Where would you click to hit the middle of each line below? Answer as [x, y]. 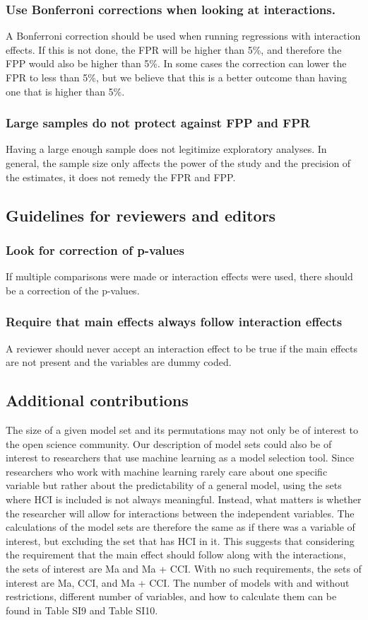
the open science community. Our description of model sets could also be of [169, 443]
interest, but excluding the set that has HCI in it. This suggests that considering [180, 540]
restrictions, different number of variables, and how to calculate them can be [171, 596]
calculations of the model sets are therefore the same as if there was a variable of [180, 527]
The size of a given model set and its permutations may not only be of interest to [182, 429]
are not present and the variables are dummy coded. [119, 362]
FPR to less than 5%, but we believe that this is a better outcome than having [177, 77]
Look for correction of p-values [95, 249]
